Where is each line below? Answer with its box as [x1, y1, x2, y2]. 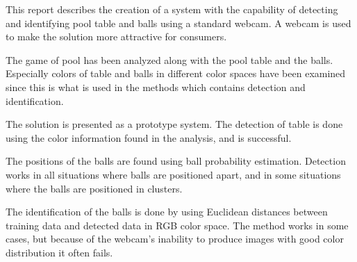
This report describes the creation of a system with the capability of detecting [6, 2, 338, 16]
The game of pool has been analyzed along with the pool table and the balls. [6, 52, 333, 67]
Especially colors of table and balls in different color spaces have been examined [6, 66, 346, 81]
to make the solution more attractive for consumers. [6, 29, 227, 44]
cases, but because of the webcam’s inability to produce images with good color [6, 231, 344, 246]
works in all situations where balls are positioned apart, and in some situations [6, 167, 341, 181]
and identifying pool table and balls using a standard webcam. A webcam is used [6, 15, 351, 30]
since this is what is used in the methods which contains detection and [6, 79, 306, 94]
